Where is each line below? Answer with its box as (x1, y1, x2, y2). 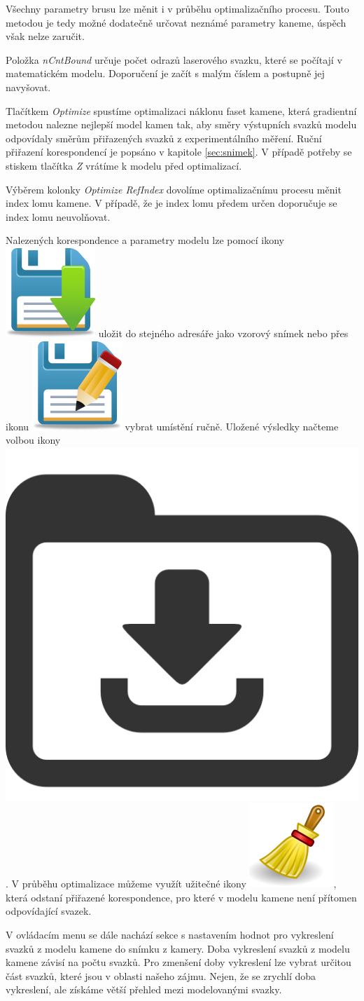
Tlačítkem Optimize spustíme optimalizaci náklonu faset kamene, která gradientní (6, 103, 357, 118)
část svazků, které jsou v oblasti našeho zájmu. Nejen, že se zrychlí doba (6, 968, 316, 983)
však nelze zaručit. (6, 29, 85, 43)
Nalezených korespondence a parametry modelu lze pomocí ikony (6, 233, 285, 247)
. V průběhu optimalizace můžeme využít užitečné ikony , (6, 876, 337, 891)
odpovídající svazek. (6, 904, 92, 918)
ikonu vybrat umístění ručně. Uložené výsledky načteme (6, 418, 339, 433)
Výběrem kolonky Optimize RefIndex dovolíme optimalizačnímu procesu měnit (6, 182, 342, 196)
